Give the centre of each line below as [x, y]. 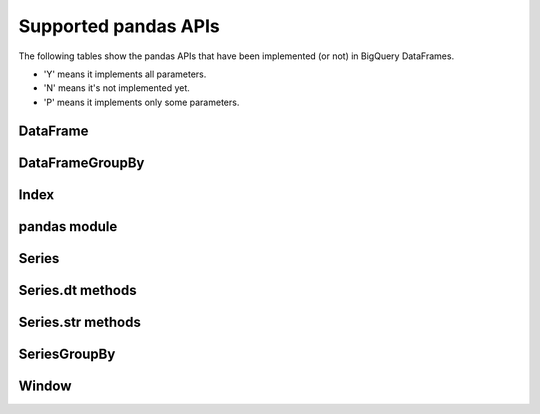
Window [45, 385]
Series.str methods [80, 321]
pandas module [68, 226]
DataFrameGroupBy [81, 162]
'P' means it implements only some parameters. [141, 102]
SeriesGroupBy [67, 353]
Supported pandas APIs [119, 26]
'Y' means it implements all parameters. [125, 74]
